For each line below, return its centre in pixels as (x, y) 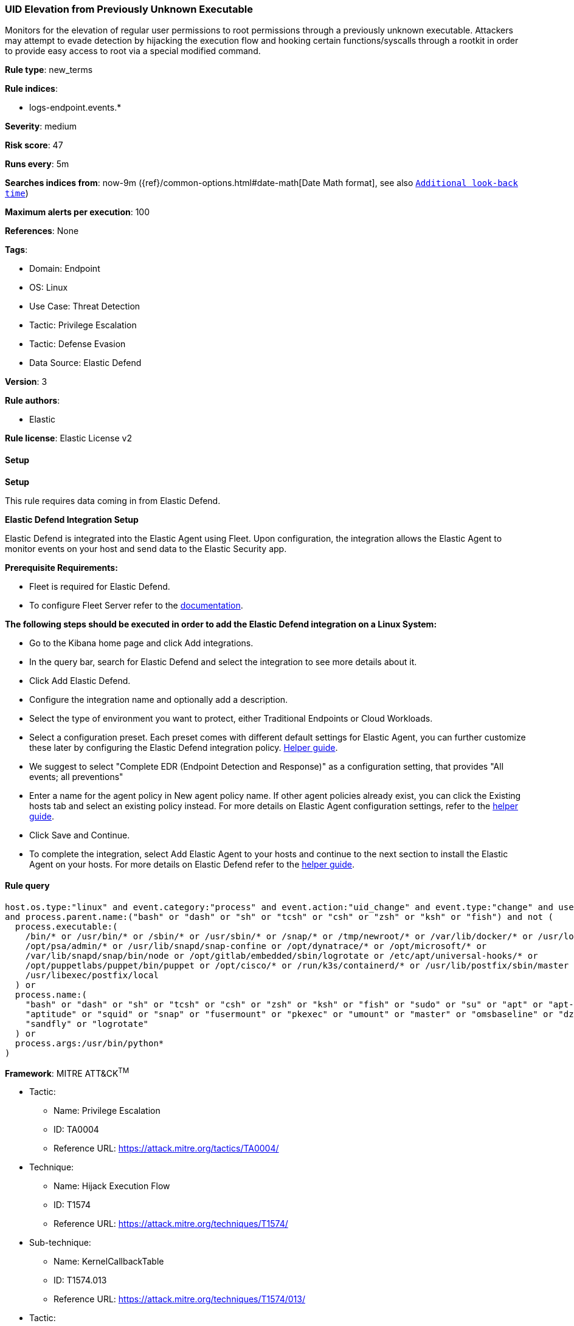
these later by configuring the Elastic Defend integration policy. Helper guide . (184, 747)
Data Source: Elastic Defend (85, 363)
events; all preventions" (76, 776)
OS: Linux (49, 288)
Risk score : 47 (34, 145)
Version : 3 (26, 382)
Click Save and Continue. (80, 835)
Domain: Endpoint (65, 269)
